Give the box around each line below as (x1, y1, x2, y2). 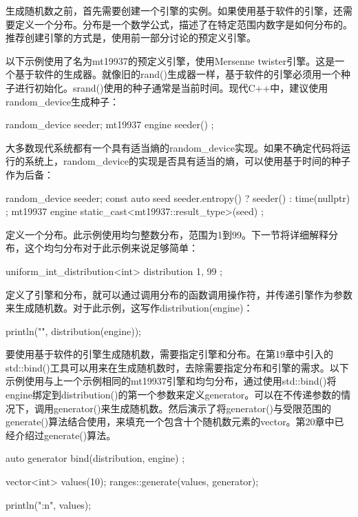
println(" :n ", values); (6, 497, 92, 511)
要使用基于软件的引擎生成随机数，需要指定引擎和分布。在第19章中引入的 (6, 347, 333, 361)
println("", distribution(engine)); (6, 323, 141, 338)
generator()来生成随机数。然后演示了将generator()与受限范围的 (53, 401, 332, 415)
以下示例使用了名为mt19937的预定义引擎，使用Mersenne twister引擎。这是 (6, 53, 335, 68)
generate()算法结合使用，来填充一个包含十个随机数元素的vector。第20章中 (6, 414, 335, 429)
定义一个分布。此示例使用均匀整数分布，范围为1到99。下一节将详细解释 (6, 227, 328, 241)
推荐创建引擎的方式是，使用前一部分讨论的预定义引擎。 (6, 30, 256, 45)
